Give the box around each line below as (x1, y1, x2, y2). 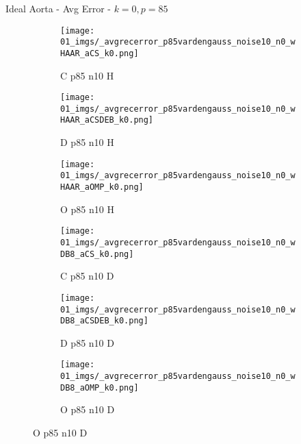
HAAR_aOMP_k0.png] (60, 182, 144, 193)
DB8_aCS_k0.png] (60, 249, 134, 259)
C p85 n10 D (60, 269, 114, 283)
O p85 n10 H (60, 201, 114, 216)
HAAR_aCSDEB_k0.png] (60, 115, 154, 125)
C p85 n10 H (60, 68, 114, 82)
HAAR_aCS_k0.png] (60, 48, 139, 58)
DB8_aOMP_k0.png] (60, 382, 139, 393)
